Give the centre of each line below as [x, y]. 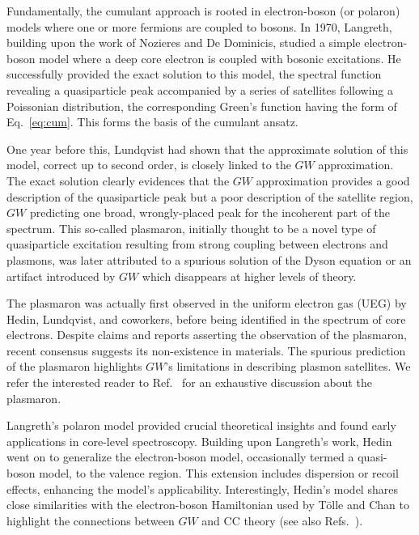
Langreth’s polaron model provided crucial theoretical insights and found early [201, 425]
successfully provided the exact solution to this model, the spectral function [194, 74]
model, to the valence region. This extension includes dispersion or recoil [219, 473]
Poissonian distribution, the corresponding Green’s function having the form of [202, 106]
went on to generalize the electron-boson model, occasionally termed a [180, 457]
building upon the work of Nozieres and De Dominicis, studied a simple [184, 42]
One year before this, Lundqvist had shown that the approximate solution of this [207, 149]
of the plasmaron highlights [74, 366]
